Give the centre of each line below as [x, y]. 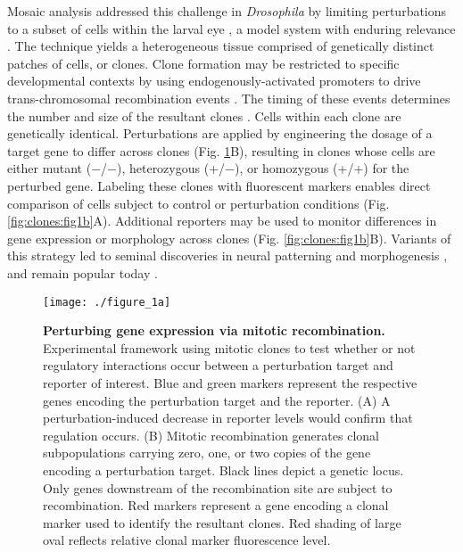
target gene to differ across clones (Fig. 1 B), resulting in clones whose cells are [221, 150]
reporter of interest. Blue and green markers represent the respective [230, 382]
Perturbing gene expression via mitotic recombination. [214, 330]
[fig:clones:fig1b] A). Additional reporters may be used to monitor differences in [222, 221]
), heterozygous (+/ [171, 168]
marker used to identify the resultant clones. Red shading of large [222, 522]
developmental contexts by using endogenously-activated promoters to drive [214, 81]
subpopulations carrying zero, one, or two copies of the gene [207, 453]
